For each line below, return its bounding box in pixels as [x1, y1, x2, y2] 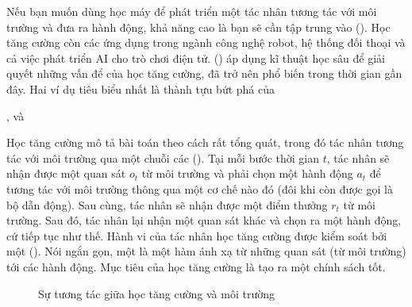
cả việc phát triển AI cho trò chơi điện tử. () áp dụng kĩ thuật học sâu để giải [6, 49, 385, 66]
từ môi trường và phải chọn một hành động [141, 165, 353, 182]
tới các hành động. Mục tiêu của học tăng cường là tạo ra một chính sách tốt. [6, 258, 386, 274]
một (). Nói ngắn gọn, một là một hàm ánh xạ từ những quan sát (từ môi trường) [6, 243, 406, 259]
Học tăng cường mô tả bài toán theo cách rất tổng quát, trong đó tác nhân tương [6, 134, 404, 151]
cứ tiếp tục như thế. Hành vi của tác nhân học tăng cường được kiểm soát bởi [6, 227, 387, 244]
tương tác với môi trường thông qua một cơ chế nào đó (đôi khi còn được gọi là [6, 180, 393, 197]
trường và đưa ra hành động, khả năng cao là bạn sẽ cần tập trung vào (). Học [6, 18, 391, 35]
